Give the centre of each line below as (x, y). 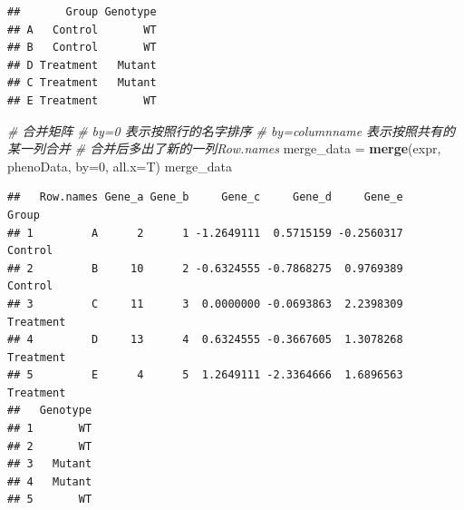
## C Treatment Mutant (82, 83)
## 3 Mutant (50, 464)
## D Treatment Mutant (82, 65)
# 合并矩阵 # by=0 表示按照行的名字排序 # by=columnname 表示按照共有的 (232, 130)
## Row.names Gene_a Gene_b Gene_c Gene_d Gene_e (205, 197)
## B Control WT (82, 48)
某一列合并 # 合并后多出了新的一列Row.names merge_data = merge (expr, (224, 148)
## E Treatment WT (82, 100)
